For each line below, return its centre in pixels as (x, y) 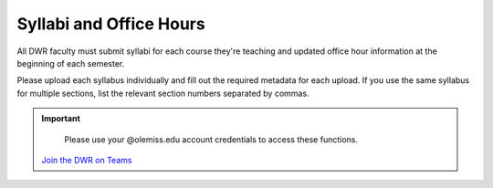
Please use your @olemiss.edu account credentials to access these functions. (211, 139)
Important (61, 119)
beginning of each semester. (71, 63)
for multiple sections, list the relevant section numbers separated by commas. (163, 93)
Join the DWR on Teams (87, 160)
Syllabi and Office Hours (111, 24)
